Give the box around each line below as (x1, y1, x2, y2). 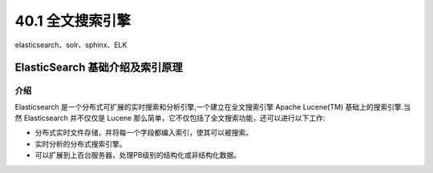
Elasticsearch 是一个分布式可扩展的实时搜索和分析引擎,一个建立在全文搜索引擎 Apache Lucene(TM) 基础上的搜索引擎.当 (14, 102, 411, 111)
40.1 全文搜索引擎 (14, 12, 132, 30)
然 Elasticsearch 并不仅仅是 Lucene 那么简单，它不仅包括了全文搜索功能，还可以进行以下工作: (14, 113, 326, 123)
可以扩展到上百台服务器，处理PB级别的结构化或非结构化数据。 (34, 151, 241, 160)
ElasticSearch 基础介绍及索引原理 (14, 61, 184, 74)
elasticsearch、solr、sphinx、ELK (14, 40, 127, 50)
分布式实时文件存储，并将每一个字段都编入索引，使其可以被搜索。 (34, 128, 253, 138)
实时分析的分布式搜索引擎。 (34, 139, 127, 148)
